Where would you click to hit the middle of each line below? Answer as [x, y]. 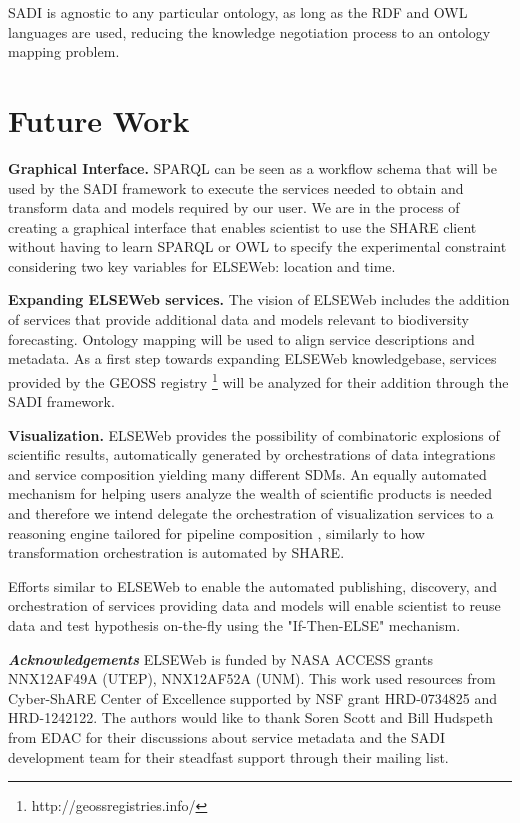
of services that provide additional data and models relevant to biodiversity [238, 319]
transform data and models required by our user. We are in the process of [234, 207]
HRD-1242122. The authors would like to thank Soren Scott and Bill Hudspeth [251, 717]
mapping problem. [64, 51]
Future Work [99, 119]
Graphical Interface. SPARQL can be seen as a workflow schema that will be [252, 167]
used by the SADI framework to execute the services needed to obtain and [236, 187]
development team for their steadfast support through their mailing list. [228, 756]
